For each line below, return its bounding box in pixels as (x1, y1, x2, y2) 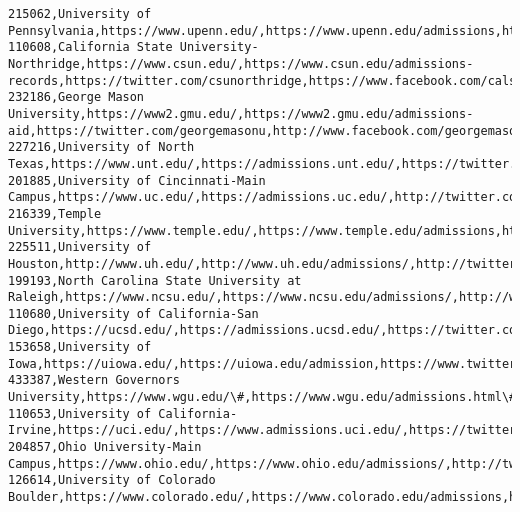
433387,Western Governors (8, 373, 180, 388)
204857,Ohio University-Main (8, 440, 202, 455)
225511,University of (8, 240, 152, 255)
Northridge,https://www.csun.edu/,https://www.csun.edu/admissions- (8, 56, 474, 71)
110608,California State (8, 40, 173, 55)
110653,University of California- (8, 406, 238, 421)
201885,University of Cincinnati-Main (8, 173, 266, 188)
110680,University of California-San (8, 306, 259, 321)
